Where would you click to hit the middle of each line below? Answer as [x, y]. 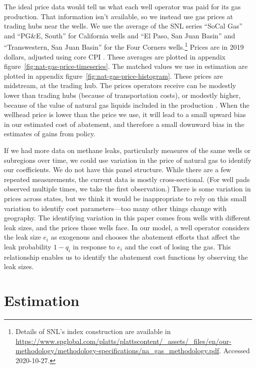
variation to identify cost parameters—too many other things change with [115, 208]
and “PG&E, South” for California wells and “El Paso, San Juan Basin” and [120, 35]
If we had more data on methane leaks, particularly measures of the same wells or [128, 150]
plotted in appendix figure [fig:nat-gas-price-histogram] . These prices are [113, 76]
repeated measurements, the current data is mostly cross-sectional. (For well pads [127, 179]
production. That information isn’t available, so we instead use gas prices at [119, 16]
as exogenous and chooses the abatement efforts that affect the [145, 237]
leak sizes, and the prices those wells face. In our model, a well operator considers [127, 227]
